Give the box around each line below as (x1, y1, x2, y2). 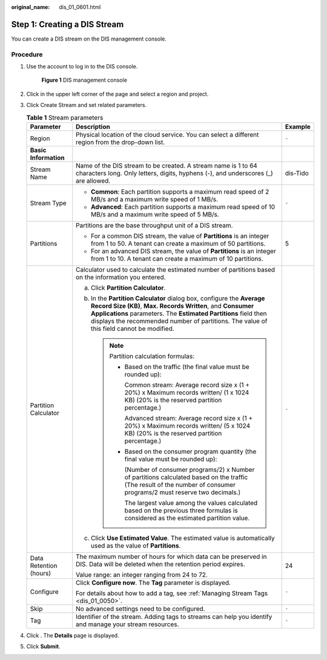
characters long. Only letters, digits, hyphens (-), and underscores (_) (76, 169, 274, 177)
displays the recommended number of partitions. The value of (91, 316, 268, 325)
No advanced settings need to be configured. (76, 604, 205, 613)
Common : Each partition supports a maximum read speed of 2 (91, 188, 269, 196)
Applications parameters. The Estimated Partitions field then (91, 309, 267, 318)
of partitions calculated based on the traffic (124, 472, 248, 481)
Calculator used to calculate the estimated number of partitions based (76, 265, 276, 273)
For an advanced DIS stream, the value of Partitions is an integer (91, 247, 276, 255)
